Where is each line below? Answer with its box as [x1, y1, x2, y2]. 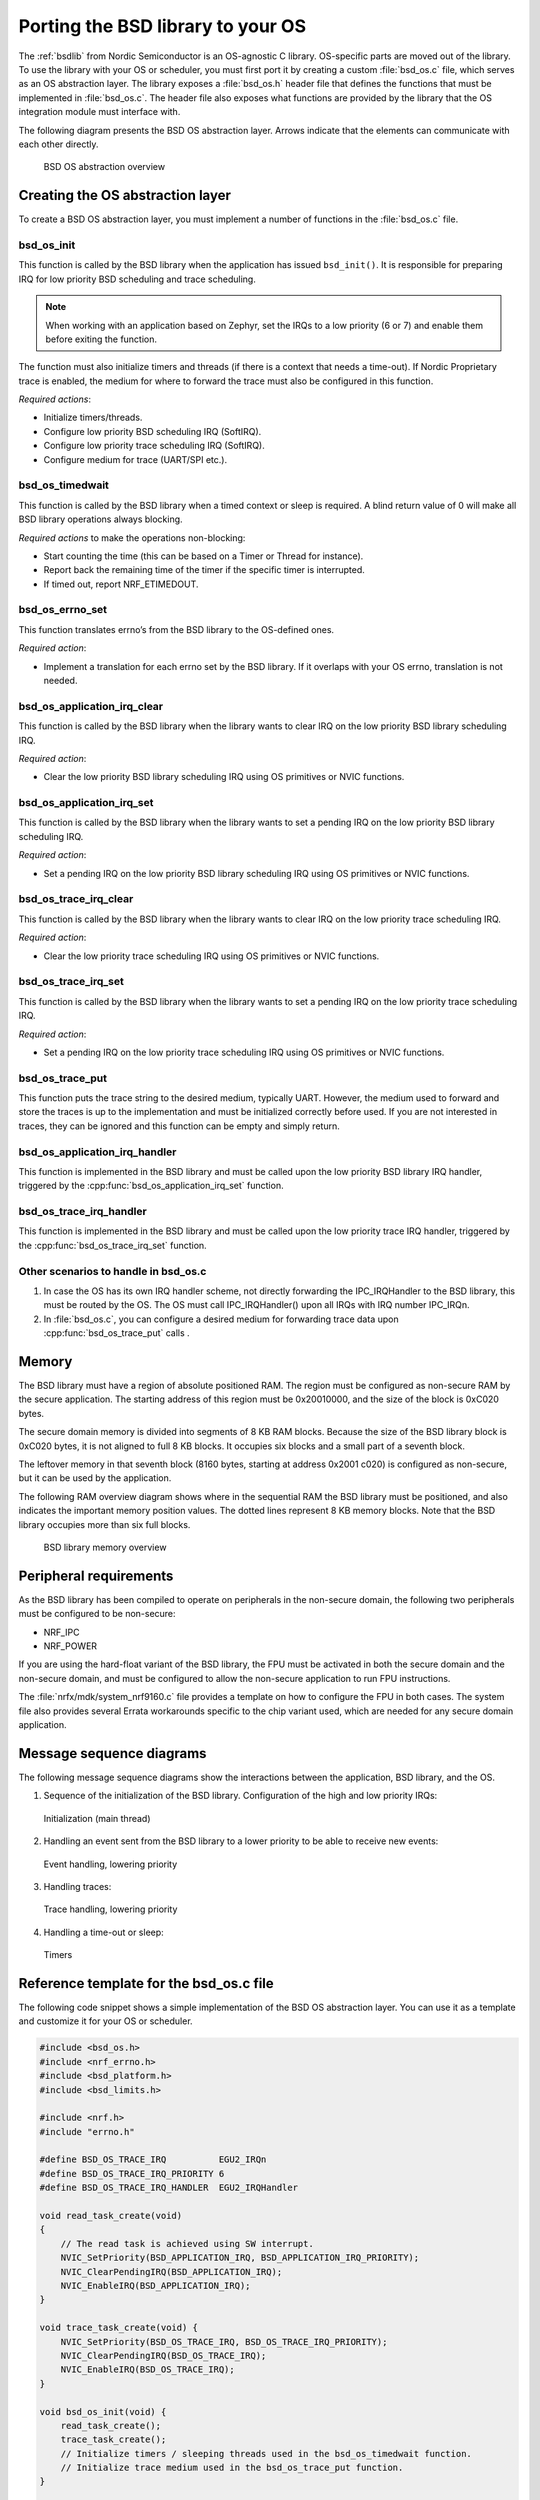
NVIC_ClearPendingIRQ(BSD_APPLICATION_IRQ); [60, 2266, 283, 2277]
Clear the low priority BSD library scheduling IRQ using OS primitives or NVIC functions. [43, 771, 405, 783]
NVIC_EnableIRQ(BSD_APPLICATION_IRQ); [60, 2280, 251, 2291]
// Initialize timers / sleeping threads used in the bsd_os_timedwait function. [60, 2448, 472, 2459]
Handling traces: [43, 1880, 112, 1892]
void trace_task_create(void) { [39, 2322, 199, 2334]
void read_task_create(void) [39, 2210, 183, 2222]
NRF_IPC [43, 1626, 80, 1638]
